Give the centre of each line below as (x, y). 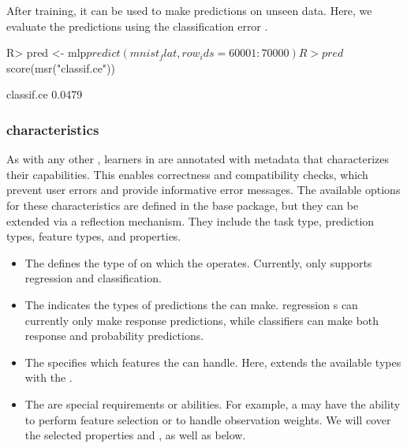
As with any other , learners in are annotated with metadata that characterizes (198, 159)
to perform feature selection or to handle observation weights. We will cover (208, 419)
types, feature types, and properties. (94, 236)
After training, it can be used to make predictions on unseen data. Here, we (189, 10)
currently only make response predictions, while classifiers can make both (202, 320)
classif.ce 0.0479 (45, 94)
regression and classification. (93, 278)
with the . (49, 377)
